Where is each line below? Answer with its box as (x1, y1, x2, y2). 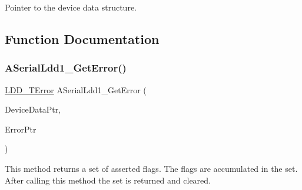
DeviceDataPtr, (5, 103, 61, 116)
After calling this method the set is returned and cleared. (5, 174, 211, 186)
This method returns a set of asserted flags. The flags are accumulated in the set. (5, 162, 298, 174)
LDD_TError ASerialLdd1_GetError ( (5, 83, 147, 96)
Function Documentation (5, 29, 160, 48)
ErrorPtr (5, 123, 36, 135)
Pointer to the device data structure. (5, 1, 137, 13)
